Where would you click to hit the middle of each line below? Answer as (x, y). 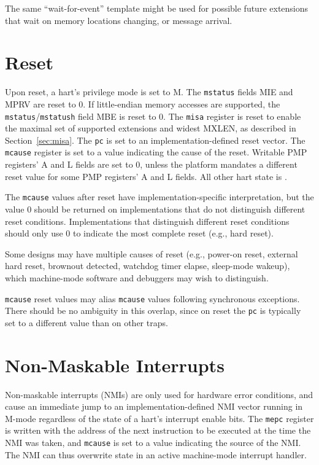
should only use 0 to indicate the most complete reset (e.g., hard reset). (139, 233)
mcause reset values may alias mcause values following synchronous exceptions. (152, 298)
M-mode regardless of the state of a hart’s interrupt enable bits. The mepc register (159, 418)
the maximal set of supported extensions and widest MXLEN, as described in (151, 128)
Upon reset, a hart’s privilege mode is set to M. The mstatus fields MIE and (149, 92)
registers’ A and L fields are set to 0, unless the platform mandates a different (151, 164)
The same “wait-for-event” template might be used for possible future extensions (157, 8)
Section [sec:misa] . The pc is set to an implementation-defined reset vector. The (155, 140)
